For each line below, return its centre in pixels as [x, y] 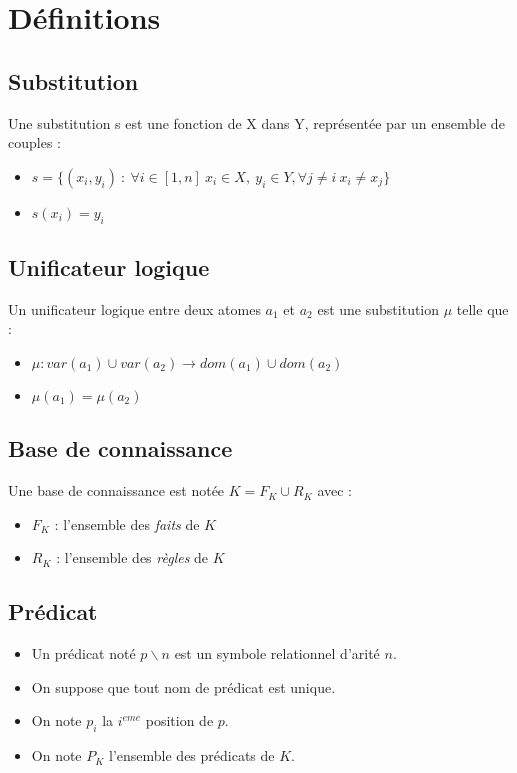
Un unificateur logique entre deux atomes [134, 308]
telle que [482, 308]
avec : [335, 490]
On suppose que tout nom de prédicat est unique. [183, 686]
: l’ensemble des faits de [127, 523]
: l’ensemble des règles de [132, 557]
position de [179, 720]
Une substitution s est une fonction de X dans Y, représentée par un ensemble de [256, 122]
